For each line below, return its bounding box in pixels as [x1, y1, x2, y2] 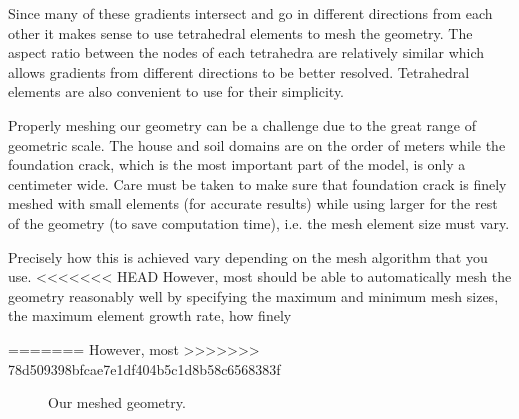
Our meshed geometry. [48, 392, 186, 413]
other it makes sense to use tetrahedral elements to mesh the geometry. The [8, 22, 473, 43]
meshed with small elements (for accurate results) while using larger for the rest [8, 193, 498, 214]
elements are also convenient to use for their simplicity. [8, 81, 344, 102]
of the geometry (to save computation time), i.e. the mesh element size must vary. [8, 212, 510, 233]
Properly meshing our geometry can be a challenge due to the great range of [8, 114, 476, 135]
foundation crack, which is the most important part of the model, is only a [8, 154, 466, 175]
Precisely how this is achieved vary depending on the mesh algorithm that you [8, 246, 488, 267]
